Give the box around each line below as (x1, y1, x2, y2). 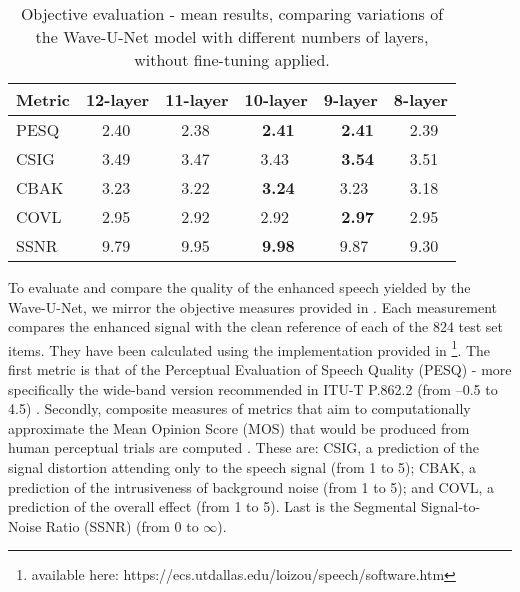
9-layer (323, 88, 378, 111)
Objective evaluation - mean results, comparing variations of (20, 2, 444, 25)
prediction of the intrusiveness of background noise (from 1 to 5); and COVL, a (8, 476, 495, 497)
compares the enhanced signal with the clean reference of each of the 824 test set (8, 316, 504, 337)
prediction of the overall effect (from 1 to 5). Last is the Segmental (8, 496, 417, 517)
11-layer (165, 88, 229, 111)
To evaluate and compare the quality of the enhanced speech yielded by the (8, 277, 471, 297)
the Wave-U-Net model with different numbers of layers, (35, 25, 429, 48)
